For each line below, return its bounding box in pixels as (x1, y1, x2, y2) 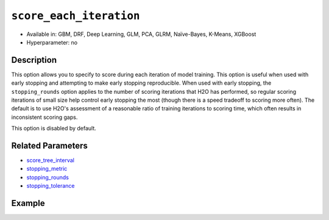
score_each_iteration (11, 9, 140, 23)
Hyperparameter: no (26, 38, 78, 46)
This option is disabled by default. (11, 125, 97, 132)
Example (11, 198, 45, 208)
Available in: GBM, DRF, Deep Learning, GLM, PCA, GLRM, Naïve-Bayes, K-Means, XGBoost (26, 30, 256, 38)
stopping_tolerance (26, 182, 75, 190)
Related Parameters (11, 141, 88, 151)
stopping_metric (26, 165, 68, 172)
